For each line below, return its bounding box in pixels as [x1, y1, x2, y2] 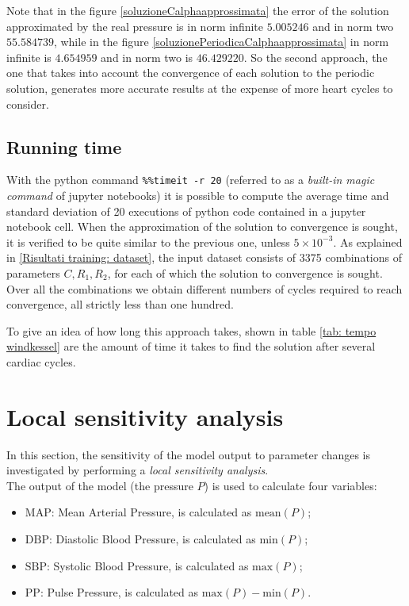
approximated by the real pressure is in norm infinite [6, 17, 264, 34]
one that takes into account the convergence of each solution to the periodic [6, 64, 375, 81]
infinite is [6, 48, 52, 65]
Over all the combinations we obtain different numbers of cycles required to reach [6, 280, 403, 297]
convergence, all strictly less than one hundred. [6, 296, 234, 313]
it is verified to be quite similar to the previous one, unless [6, 233, 290, 250]
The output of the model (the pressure [6, 477, 193, 493]
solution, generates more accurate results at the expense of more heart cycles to [6, 79, 393, 96]
